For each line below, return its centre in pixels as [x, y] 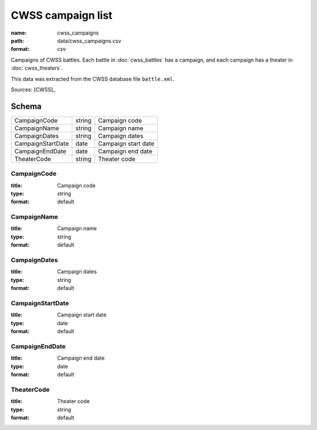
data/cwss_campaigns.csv [89, 40]
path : [18, 40]
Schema [26, 106]
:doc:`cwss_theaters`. [37, 68]
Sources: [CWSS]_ [33, 89]
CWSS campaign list [62, 15]
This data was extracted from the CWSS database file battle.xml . [93, 79]
